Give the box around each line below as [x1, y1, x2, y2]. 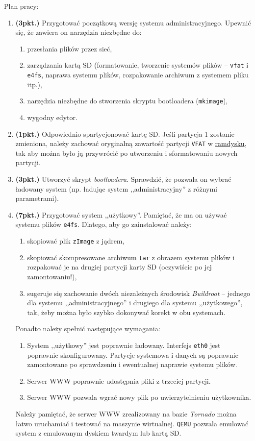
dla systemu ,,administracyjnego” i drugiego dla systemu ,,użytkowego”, [27, 297, 243, 308]
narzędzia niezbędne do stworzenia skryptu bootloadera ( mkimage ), [27, 96, 228, 106]
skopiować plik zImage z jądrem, [27, 236, 125, 245]
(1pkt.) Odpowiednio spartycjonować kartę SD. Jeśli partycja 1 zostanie [15, 128, 234, 139]
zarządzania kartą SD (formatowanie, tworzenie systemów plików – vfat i [27, 60, 249, 70]
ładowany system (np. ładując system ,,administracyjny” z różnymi [15, 183, 217, 194]
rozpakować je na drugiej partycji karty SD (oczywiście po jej [27, 262, 212, 272]
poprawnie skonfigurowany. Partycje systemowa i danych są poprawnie [27, 349, 238, 360]
